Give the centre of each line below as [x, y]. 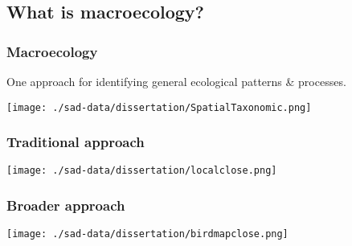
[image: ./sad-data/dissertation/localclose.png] [142, 171]
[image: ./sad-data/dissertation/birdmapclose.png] [147, 234]
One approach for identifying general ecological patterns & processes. [176, 81]
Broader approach [66, 205]
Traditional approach [76, 142]
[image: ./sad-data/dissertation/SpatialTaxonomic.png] [159, 107]
